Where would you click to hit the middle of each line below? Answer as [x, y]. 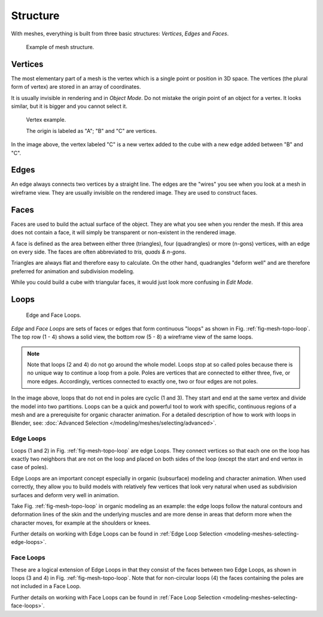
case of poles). [30, 467]
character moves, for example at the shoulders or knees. [81, 523]
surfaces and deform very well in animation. [65, 495]
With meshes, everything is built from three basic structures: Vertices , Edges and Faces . [120, 34]
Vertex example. [46, 120]
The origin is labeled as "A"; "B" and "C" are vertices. [92, 131]
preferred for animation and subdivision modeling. [73, 271]
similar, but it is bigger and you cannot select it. [69, 106]
